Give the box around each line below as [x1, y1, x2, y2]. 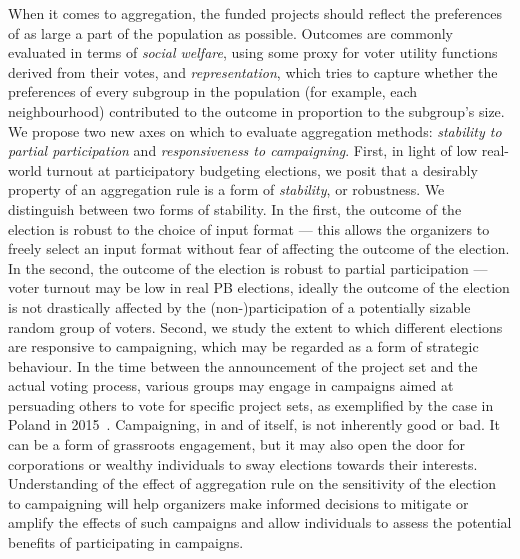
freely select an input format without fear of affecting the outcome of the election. [8, 238, 510, 259]
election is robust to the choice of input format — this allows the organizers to [8, 218, 490, 239]
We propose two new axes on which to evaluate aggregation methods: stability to [8, 120, 502, 141]
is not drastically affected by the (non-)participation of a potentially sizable [8, 296, 471, 317]
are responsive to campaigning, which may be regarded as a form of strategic [8, 336, 479, 357]
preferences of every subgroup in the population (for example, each [8, 81, 418, 102]
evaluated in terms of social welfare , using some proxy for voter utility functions [8, 42, 498, 63]
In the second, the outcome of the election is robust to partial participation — [8, 257, 488, 278]
